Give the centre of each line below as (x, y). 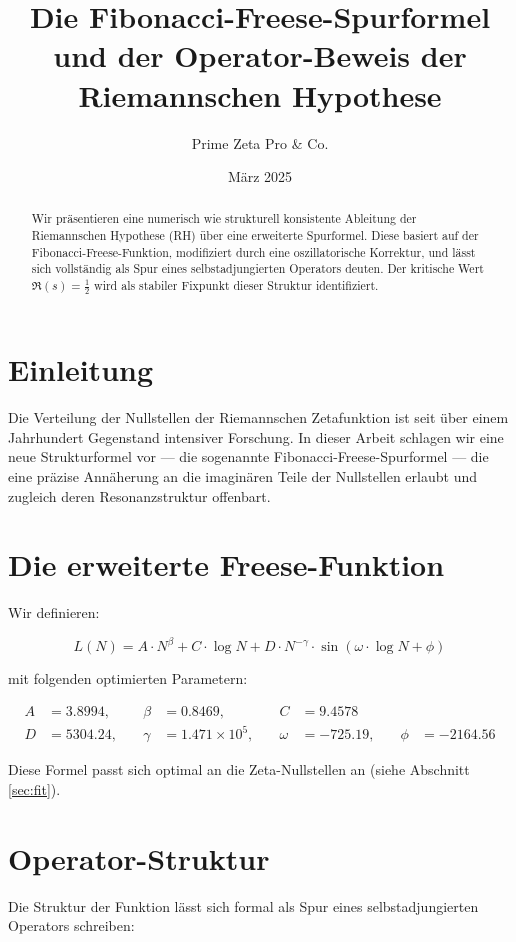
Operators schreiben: (71, 925)
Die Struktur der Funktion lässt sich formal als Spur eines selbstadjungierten (243, 905)
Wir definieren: (54, 612)
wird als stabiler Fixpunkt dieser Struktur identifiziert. (236, 285)
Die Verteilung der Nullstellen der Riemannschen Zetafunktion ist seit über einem (258, 417)
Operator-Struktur (139, 857)
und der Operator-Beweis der (260, 55)
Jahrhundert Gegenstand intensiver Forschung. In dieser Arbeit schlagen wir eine (256, 436)
